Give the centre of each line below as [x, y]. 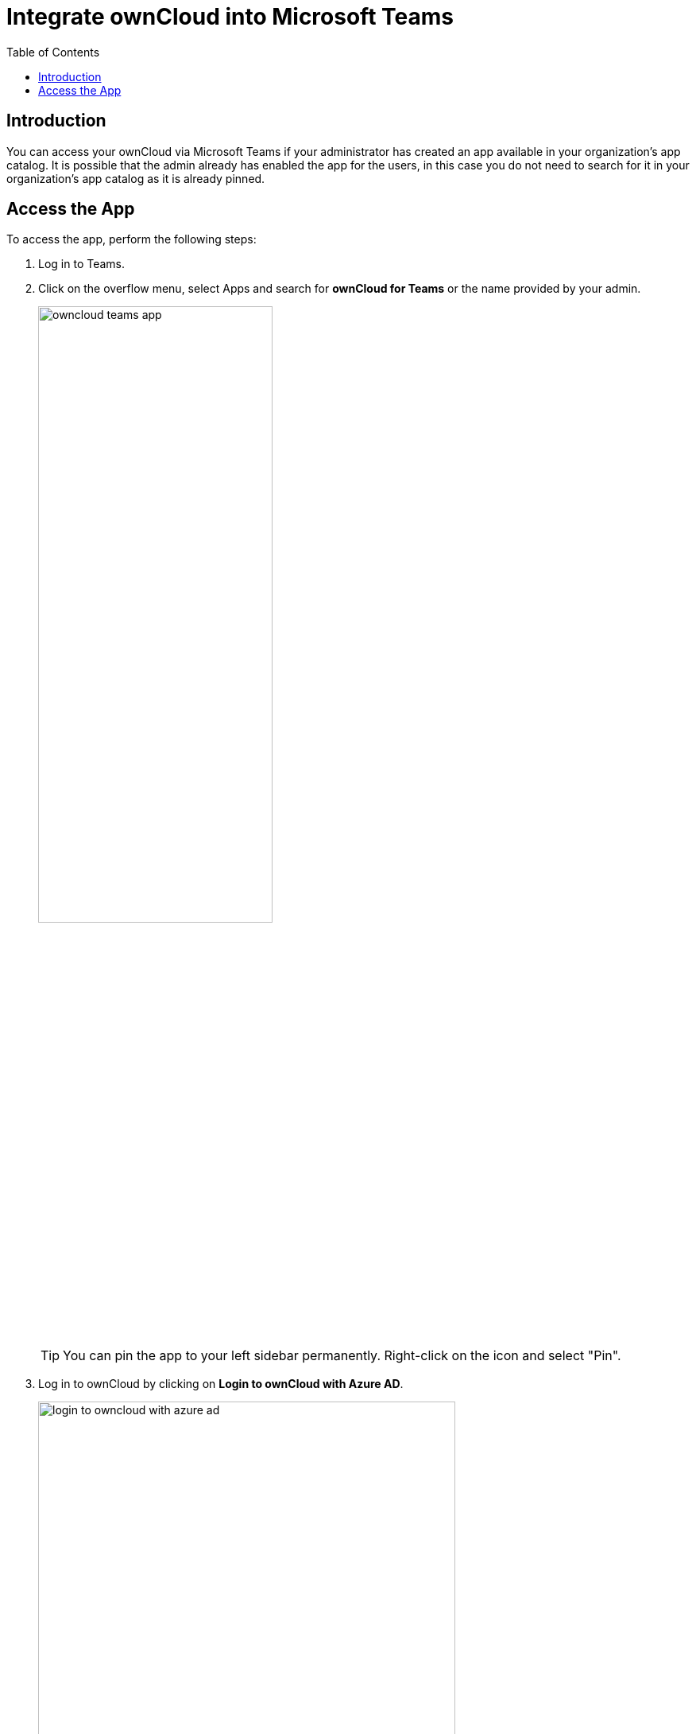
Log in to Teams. [81, 264]
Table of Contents [53, 52]
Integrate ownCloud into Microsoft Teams [230, 17]
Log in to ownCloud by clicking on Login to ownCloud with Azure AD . [221, 1383]
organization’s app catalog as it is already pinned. [136, 178]
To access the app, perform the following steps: [131, 239]
